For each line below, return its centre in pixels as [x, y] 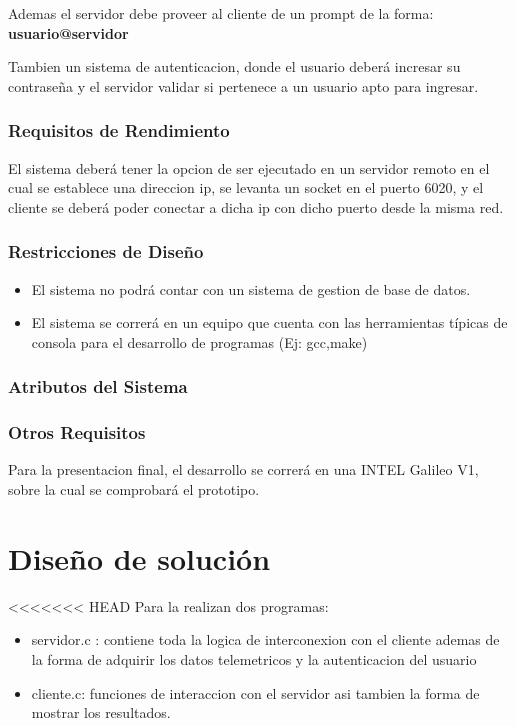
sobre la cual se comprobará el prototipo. [134, 489]
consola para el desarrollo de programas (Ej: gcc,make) [199, 341]
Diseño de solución [139, 557]
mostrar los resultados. [101, 712]
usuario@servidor [68, 32]
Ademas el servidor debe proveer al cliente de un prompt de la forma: [221, 13]
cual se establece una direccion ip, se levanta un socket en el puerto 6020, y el [246, 187]
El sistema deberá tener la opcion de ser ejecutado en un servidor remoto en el [249, 167]
